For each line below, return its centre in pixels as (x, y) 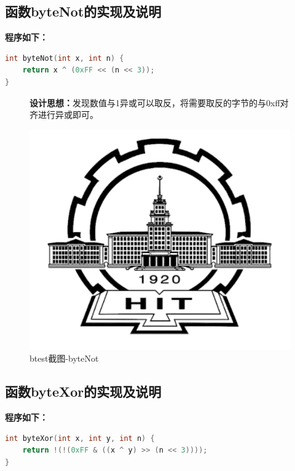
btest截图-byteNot (64, 358)
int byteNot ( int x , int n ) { (65, 58)
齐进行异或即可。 (64, 115)
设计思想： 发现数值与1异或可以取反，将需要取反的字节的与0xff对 (159, 102)
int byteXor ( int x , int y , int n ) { (80, 438)
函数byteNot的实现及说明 (83, 11)
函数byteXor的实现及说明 (83, 391)
